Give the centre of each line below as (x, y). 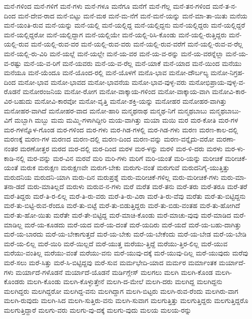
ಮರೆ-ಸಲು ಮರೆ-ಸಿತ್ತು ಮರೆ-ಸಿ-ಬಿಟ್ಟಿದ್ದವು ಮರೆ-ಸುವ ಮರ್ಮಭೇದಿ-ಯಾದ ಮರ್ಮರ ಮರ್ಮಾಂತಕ (110, 263)
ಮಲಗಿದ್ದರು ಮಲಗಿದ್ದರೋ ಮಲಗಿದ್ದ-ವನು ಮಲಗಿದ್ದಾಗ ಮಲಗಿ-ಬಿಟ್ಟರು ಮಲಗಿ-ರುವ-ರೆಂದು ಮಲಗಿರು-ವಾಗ (121, 291)
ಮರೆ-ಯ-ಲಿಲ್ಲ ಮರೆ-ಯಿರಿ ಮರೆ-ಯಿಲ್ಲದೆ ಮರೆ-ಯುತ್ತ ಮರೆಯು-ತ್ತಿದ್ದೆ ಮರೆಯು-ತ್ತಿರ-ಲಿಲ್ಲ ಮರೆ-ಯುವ (116, 243)
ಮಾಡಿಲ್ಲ (13, 224)
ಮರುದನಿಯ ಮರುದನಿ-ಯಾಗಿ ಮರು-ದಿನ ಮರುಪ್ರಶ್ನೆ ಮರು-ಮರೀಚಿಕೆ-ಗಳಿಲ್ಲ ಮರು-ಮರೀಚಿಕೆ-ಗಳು (111, 177)
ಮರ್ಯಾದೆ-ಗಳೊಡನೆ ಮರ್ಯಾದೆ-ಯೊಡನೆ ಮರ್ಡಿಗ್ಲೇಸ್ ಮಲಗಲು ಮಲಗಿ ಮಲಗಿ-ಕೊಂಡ (114, 272)
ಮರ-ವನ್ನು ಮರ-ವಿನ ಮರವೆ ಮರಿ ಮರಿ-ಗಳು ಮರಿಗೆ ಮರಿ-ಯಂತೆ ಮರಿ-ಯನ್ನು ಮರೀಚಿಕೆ (125, 158)
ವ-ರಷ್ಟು (13, 63)
